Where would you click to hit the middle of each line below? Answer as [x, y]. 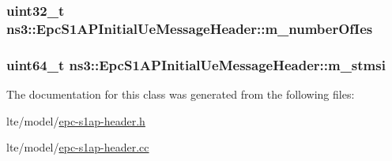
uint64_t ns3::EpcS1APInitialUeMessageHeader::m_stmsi [196, 64]
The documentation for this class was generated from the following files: [181, 94]
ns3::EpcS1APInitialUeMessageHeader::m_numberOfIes [190, 28]
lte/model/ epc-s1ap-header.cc [78, 147]
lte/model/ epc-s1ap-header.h [76, 120]
